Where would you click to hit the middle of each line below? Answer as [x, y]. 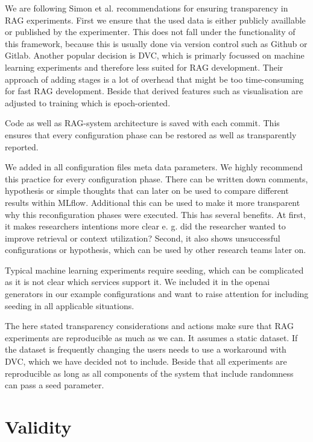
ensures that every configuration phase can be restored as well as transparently [151, 134]
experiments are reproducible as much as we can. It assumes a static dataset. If [151, 337]
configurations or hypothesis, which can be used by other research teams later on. [156, 250]
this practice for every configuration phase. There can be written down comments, [156, 178]
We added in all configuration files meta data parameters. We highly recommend [154, 167]
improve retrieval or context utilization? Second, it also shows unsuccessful [143, 238]
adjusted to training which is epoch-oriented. [88, 102]
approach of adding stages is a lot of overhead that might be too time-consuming [154, 79]
